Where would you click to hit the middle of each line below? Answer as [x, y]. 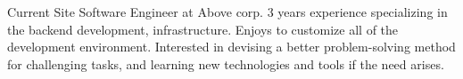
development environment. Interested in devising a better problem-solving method [231, 47]
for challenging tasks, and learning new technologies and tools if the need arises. [226, 63]
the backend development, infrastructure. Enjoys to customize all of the [203, 29]
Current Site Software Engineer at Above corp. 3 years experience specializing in [227, 12]
